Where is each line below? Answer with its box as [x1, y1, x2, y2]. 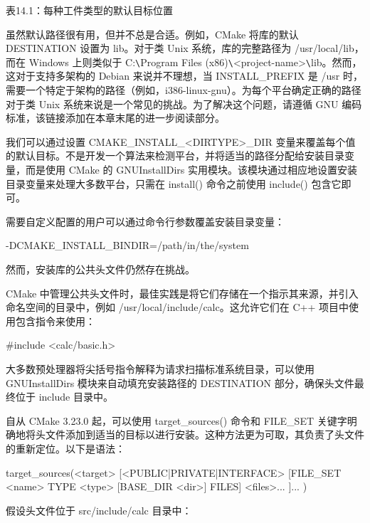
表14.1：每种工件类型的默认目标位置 [6, 3, 173, 17]
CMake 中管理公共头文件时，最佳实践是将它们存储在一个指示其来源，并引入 [6, 285, 359, 300]
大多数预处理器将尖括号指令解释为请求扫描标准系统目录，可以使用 [6, 361, 314, 376]
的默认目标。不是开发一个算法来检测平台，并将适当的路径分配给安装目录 [6, 148, 344, 163]
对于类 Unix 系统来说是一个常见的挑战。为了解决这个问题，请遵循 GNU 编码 [6, 96, 362, 111]
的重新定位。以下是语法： [6, 440, 125, 455]
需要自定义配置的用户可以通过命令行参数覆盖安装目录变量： [6, 213, 285, 228]
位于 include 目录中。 [15, 389, 113, 404]
